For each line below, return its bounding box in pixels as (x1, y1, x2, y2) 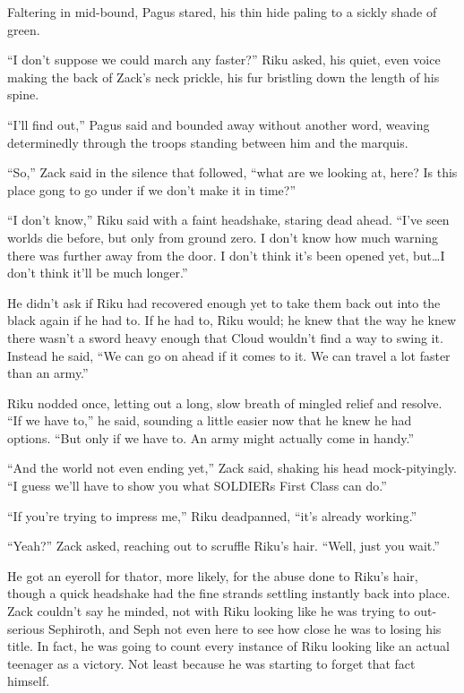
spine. (7, 85, 39, 104)
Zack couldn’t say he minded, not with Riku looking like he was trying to (7, 602, 410, 620)
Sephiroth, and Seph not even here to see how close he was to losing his (48, 619, 442, 637)
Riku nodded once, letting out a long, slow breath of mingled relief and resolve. (7, 393, 443, 412)
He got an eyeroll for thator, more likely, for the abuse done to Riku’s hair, (7, 566, 418, 585)
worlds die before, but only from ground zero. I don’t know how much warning (7, 227, 439, 246)
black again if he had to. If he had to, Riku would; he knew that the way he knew (7, 311, 457, 329)
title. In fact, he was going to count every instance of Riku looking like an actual (7, 637, 450, 655)
